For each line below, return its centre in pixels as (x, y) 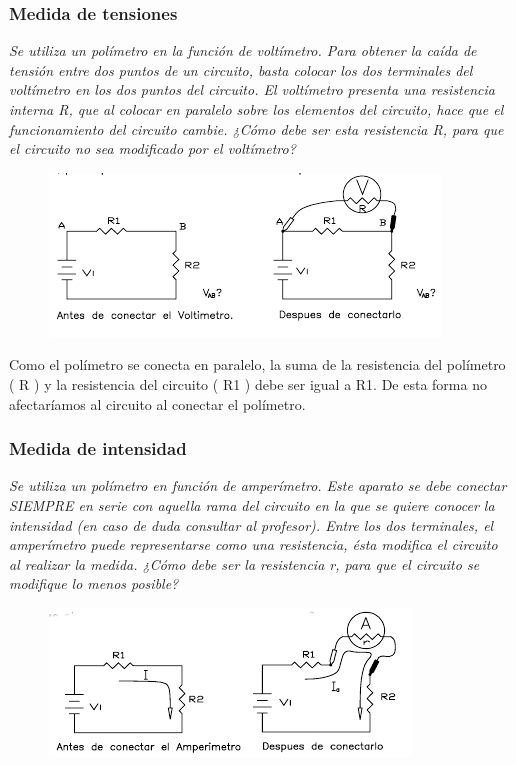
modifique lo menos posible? (94, 583)
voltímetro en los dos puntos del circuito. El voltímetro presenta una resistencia (252, 89)
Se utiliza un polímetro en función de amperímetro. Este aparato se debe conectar (258, 485)
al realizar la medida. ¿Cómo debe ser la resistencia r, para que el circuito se (244, 563)
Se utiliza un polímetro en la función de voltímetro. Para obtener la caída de (243, 50)
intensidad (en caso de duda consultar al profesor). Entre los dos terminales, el (251, 524)
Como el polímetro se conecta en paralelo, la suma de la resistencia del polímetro (257, 364)
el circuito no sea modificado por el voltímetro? (152, 148)
